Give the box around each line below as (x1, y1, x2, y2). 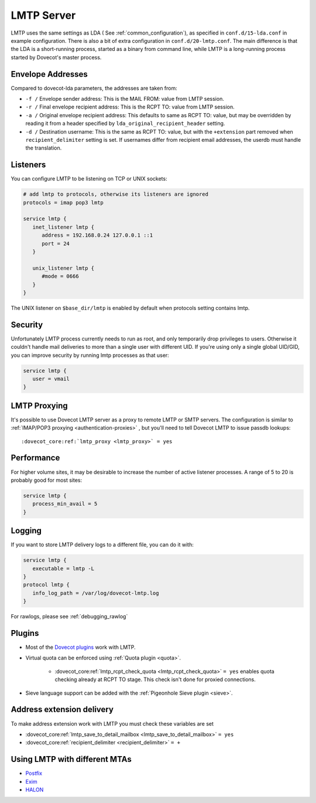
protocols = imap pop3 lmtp (23, 199, 104, 206)
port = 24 (42, 240, 70, 247)
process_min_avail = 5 (32, 501, 98, 507)
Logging (11, 526, 42, 536)
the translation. (25, 144, 62, 152)
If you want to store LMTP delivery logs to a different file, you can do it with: (11, 541, 194, 548)
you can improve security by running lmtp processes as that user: (11, 352, 169, 359)
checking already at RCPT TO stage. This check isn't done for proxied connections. (54, 676, 256, 683)
